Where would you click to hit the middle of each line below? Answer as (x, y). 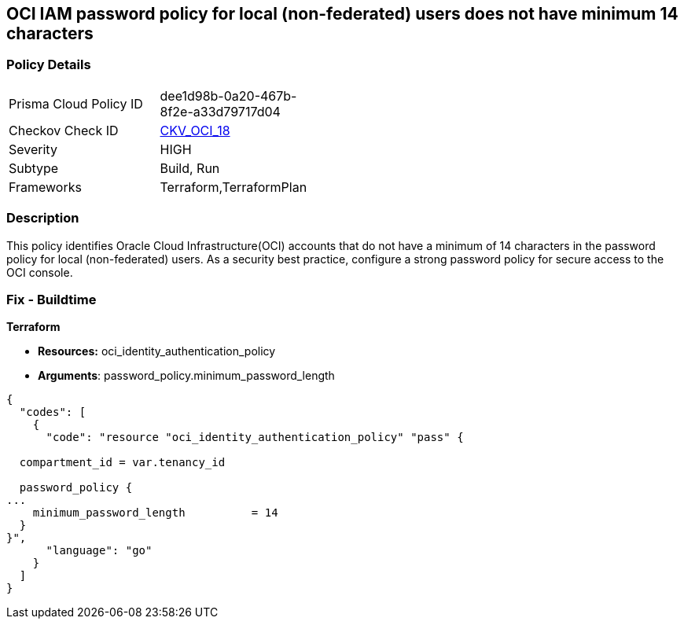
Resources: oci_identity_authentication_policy (157, 351)
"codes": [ (53, 412)
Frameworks (45, 187)
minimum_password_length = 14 (155, 513)
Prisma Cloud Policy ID (76, 103)
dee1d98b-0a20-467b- (228, 96)
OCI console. (40, 272)
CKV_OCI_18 (195, 130)
